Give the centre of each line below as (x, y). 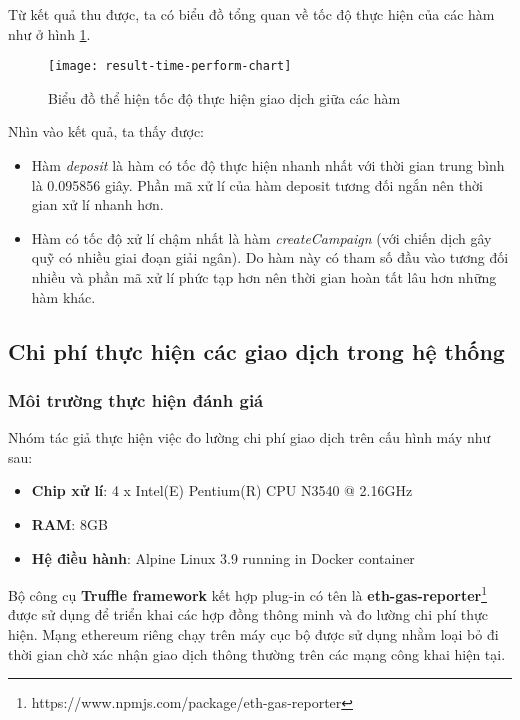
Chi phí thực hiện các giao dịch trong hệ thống (256, 350)
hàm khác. (63, 296)
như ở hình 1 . (49, 33)
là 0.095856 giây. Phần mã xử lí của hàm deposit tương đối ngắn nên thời (257, 184)
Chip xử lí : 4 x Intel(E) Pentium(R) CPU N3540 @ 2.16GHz (222, 490)
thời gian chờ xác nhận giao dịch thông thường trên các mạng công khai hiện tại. (257, 653)
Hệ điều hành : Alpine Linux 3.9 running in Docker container (223, 557)
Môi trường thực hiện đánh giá (136, 399)
